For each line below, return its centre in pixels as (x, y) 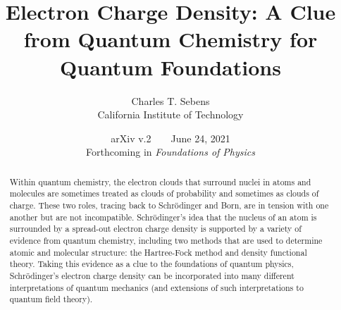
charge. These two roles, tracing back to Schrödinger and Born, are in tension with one (169, 205)
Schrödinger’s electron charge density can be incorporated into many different (152, 275)
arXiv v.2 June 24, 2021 (170, 138)
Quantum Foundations (170, 67)
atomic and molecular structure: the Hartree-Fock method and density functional (158, 252)
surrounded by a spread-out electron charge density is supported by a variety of (155, 229)
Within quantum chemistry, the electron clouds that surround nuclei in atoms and (160, 181)
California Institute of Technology (170, 114)
